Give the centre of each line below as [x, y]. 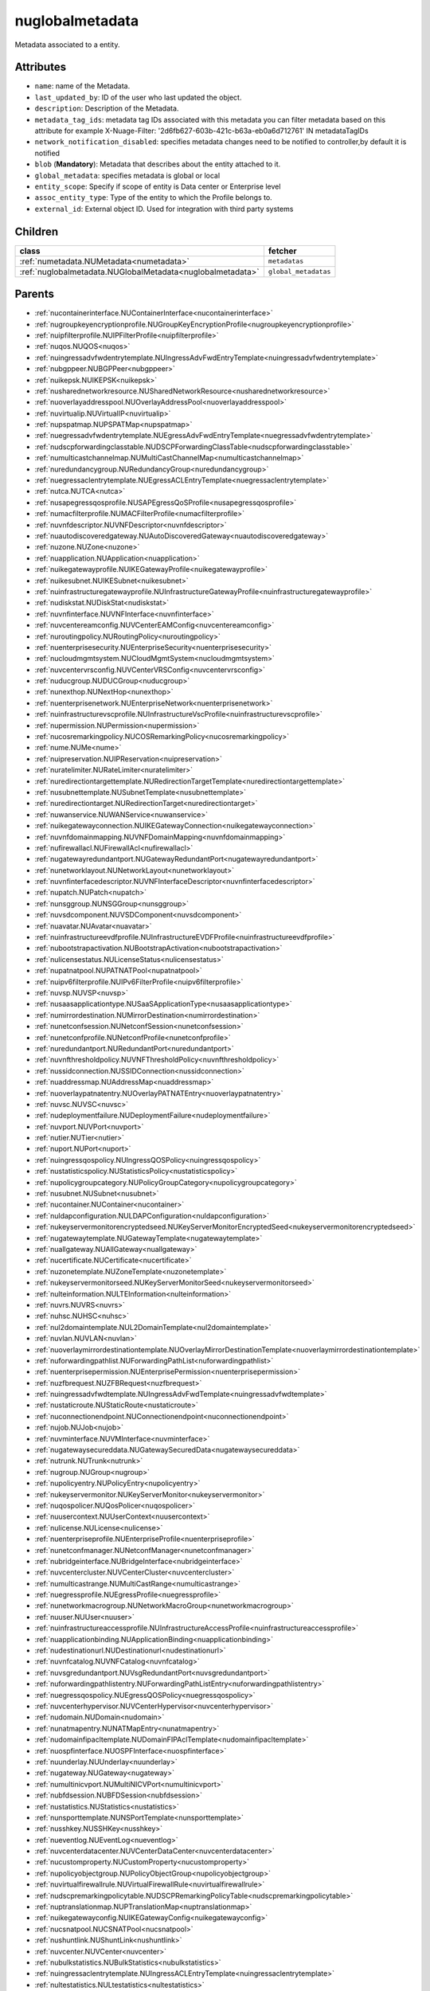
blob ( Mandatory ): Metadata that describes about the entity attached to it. [158, 164]
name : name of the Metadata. [82, 86]
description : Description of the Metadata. [107, 108]
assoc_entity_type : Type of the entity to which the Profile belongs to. [153, 198]
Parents [35, 294]
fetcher [283, 251]
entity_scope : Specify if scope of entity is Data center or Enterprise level [158, 186]
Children [37, 231]
